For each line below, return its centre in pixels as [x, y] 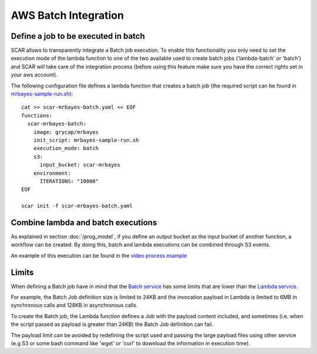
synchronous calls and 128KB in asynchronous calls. [74, 305]
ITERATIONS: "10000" [69, 181]
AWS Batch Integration [68, 15]
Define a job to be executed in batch [78, 36]
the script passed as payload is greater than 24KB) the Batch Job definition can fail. [112, 324]
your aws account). [34, 75]
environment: [52, 173]
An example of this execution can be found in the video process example [99, 255]
